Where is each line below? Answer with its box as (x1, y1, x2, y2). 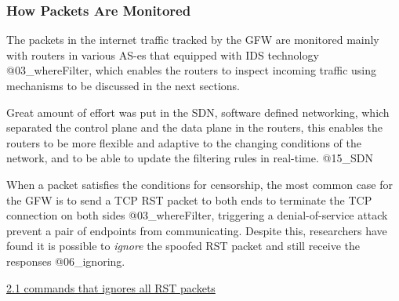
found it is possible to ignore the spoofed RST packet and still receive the (6, 238, 361, 254)
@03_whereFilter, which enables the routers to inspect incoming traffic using (6, 62, 377, 78)
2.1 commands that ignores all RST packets (6, 279, 216, 296)
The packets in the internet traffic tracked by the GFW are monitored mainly (6, 31, 379, 48)
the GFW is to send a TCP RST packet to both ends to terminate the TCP (6, 191, 372, 208)
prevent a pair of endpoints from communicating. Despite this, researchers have (6, 222, 387, 238)
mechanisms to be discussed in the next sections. (6, 78, 240, 93)
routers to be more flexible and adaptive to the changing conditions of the (6, 134, 361, 150)
